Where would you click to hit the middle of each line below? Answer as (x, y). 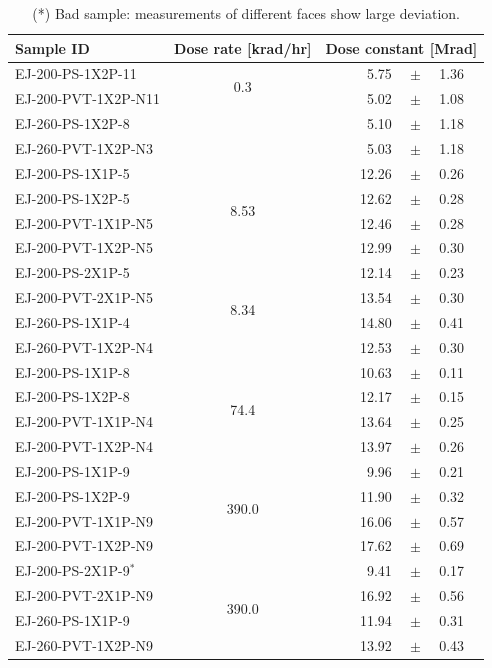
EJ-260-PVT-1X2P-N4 (84, 346)
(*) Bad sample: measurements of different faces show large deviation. (246, 13)
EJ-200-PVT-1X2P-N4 (84, 446)
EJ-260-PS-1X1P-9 (72, 620)
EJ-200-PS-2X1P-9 (72, 570)
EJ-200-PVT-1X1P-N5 (84, 222)
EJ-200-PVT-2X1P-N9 (84, 595)
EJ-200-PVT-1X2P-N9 (84, 545)
